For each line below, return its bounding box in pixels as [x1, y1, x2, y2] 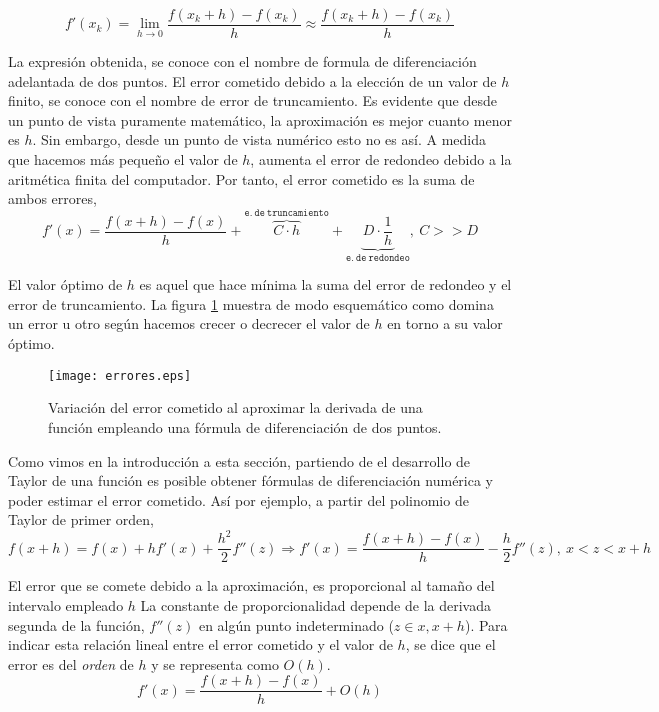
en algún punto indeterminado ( [198, 614, 394, 635]
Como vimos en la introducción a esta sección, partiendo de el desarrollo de [8, 450, 471, 471]
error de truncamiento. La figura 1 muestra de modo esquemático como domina [8, 293, 494, 314]
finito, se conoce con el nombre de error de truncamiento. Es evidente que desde [8, 90, 498, 111]
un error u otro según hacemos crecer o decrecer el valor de [8, 313, 370, 334]
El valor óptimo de [8, 274, 123, 295]
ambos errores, [8, 188, 97, 209]
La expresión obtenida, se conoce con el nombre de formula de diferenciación [8, 51, 477, 72]
